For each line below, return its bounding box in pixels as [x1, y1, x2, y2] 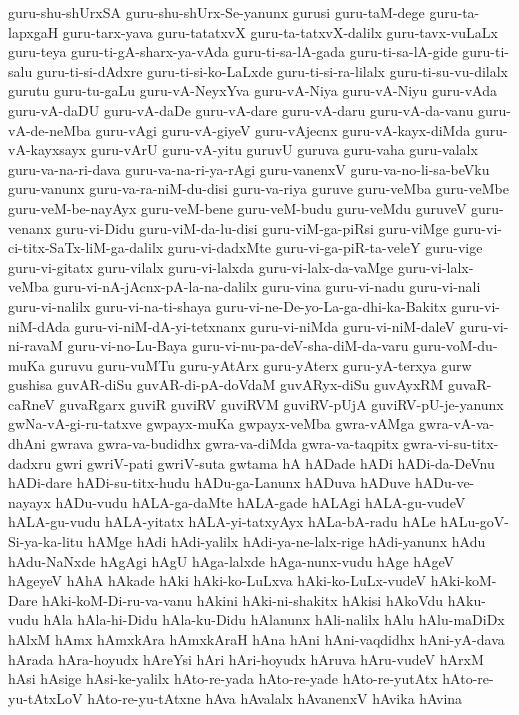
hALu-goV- [440, 511, 509, 532]
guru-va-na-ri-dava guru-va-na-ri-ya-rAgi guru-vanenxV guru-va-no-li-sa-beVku [8, 158, 490, 179]
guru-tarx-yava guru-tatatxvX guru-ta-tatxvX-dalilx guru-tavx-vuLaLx [62, 21, 498, 42]
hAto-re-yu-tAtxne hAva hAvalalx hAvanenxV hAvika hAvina [87, 687, 463, 708]
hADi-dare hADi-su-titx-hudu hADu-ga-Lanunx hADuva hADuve [8, 472, 411, 493]
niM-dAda [8, 315, 70, 336]
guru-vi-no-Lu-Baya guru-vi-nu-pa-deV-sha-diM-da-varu [67, 335, 409, 356]
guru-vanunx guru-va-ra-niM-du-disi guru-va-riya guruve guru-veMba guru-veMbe [8, 178, 509, 199]
